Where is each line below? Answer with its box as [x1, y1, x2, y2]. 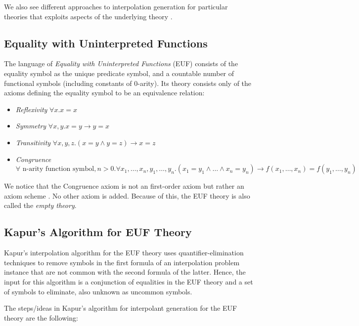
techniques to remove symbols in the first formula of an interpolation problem [4, 257, 240, 267]
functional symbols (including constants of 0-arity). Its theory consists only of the [4, 78, 252, 88]
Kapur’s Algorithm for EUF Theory [4, 224, 192, 240]
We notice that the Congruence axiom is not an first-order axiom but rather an [4, 181, 244, 191]
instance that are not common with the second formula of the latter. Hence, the [4, 267, 246, 277]
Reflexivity [15, 104, 47, 114]
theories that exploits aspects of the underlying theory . [4, 11, 173, 21]
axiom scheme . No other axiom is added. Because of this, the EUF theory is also [4, 190, 250, 201]
